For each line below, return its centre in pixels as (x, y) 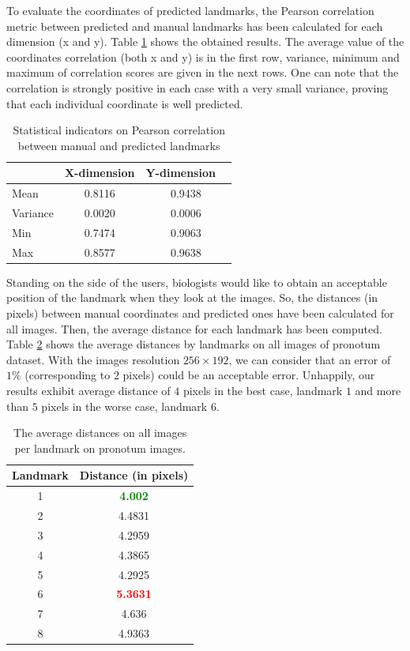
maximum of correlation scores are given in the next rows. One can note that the (203, 72)
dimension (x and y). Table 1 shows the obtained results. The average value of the (205, 41)
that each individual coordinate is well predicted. (125, 103)
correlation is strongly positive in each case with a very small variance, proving (197, 87)
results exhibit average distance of (88, 390)
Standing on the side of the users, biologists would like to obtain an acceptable (197, 282)
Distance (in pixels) (134, 475)
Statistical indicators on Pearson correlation (119, 130)
